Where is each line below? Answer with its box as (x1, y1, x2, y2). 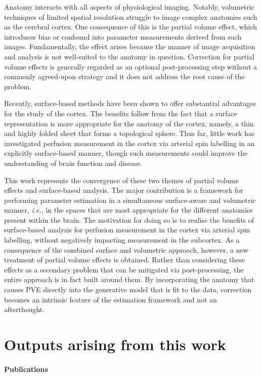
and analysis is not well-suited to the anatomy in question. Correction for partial (4, 51, 254, 61)
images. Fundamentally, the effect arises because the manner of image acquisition (4, 41, 255, 52)
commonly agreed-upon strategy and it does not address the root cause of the (4, 71, 245, 82)
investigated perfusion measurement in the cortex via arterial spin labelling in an (4, 138, 255, 148)
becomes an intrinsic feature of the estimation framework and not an (4, 294, 217, 304)
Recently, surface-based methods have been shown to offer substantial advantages (4, 98, 256, 109)
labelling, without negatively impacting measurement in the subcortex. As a (4, 234, 240, 245)
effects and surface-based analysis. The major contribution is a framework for (4, 185, 243, 195)
